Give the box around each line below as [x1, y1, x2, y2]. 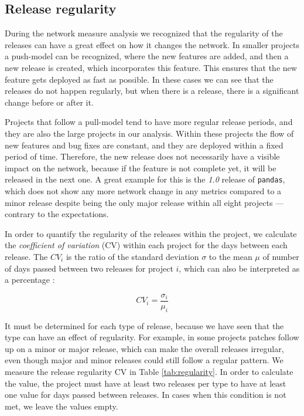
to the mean [209, 250, 252, 262]
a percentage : [5, 273, 55, 286]
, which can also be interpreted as [179, 262, 300, 274]
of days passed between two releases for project [5, 262, 173, 274]
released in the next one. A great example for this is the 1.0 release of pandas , [5, 173, 285, 185]
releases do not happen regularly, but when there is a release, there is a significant [5, 84, 299, 97]
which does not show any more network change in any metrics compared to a [5, 184, 282, 197]
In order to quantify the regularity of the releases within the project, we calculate [5, 227, 297, 239]
